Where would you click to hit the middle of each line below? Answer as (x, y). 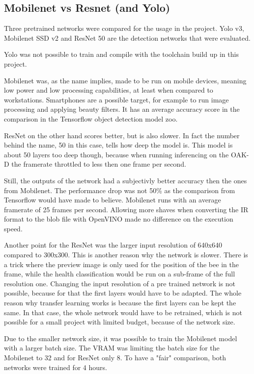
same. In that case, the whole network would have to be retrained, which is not (123, 312)
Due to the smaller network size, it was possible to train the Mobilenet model (121, 338)
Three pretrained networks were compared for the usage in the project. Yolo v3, (124, 28)
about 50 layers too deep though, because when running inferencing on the (116, 154)
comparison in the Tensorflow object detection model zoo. (91, 118)
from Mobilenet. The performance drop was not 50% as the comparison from (120, 190)
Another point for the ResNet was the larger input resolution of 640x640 (113, 245)
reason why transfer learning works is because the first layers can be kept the (120, 303)
